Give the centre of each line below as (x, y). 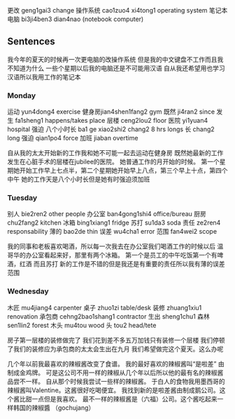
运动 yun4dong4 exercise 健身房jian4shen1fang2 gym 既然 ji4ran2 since (111, 112)
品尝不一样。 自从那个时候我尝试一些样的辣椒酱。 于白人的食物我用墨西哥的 (116, 381)
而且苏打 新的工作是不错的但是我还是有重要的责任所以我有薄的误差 (129, 264)
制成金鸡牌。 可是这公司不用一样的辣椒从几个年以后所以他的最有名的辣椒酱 (115, 372)
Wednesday (28, 291)
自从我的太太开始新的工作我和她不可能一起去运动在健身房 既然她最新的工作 (115, 153)
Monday (22, 95)
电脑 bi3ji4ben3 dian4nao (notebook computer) (76, 19)
